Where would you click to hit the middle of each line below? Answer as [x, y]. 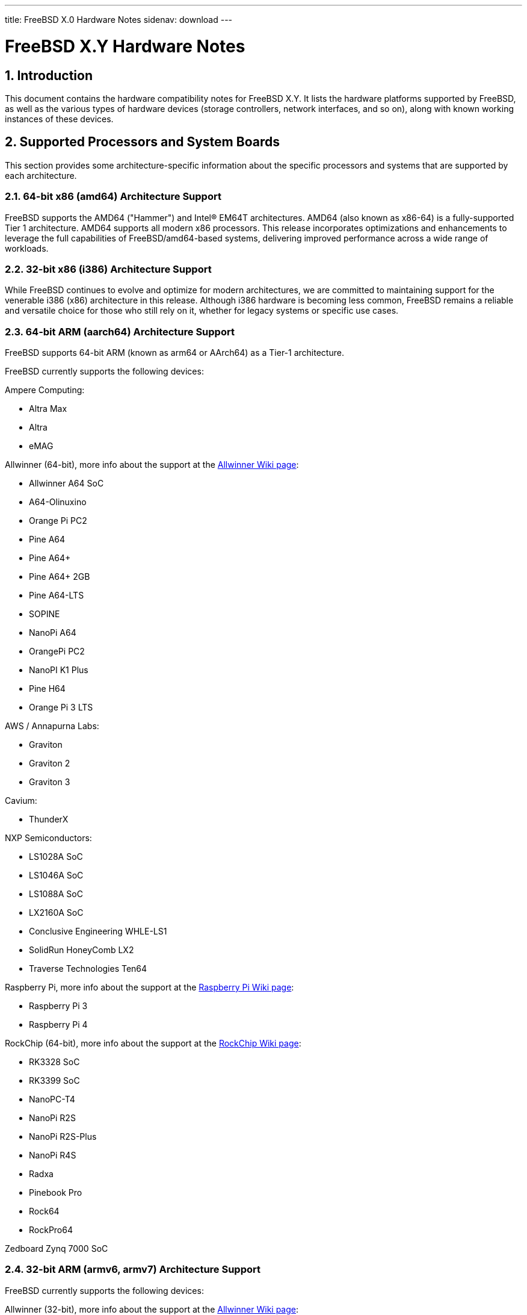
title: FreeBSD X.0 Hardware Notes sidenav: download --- [119, 20]
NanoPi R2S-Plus [63, 1137]
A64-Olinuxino [58, 502]
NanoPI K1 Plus [59, 670]
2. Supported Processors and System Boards [142, 142]
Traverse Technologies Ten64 [88, 969]
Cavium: [21, 801]
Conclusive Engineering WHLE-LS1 [98, 931]
